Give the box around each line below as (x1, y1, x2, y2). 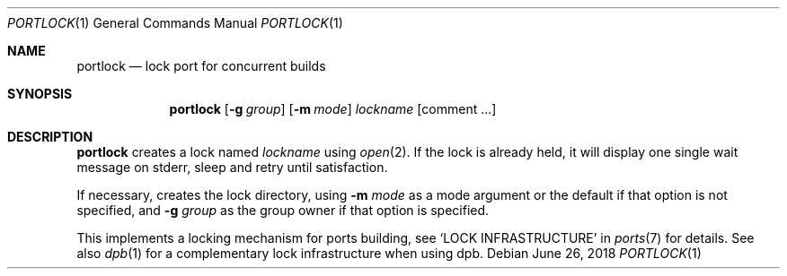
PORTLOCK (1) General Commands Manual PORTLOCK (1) (7, 15, 343, 30)
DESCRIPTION (7, 129, 93, 144)
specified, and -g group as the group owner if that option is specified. (76, 203, 490, 218)
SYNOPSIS (7, 86, 73, 101)
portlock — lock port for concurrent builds (76, 58, 326, 73)
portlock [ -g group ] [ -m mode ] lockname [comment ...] (169, 101, 497, 116)
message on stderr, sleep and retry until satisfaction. (76, 160, 388, 175)
